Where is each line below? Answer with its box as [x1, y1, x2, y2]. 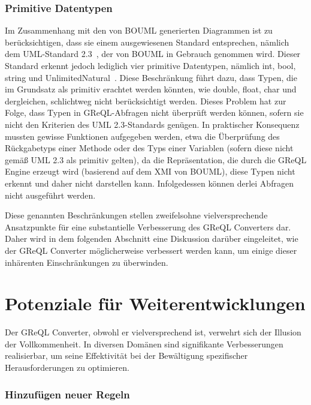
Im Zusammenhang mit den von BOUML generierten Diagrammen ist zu [5, 24, 273, 37]
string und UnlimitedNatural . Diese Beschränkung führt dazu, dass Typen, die [5, 71, 297, 83]
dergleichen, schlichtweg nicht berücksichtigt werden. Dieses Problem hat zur [5, 94, 286, 107]
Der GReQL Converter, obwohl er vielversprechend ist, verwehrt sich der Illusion [5, 326, 301, 338]
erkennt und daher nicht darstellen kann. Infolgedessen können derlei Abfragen [5, 176, 294, 189]
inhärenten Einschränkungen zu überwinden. [5, 256, 168, 268]
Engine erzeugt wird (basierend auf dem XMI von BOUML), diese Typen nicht [5, 165, 295, 178]
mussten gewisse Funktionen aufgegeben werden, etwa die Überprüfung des [5, 130, 280, 142]
